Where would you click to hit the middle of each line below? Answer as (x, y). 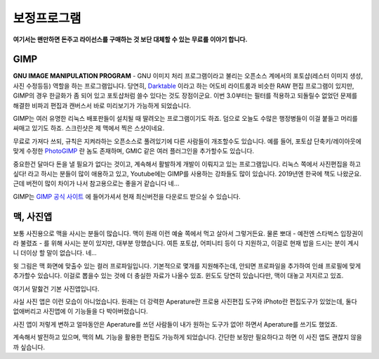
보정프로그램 (47, 18)
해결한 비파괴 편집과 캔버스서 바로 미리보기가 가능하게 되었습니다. (102, 105)
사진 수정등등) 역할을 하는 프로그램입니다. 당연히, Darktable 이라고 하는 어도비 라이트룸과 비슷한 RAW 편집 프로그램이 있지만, (184, 86)
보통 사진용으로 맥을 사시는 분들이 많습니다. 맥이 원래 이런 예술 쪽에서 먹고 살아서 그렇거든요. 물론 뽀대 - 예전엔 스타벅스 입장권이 (188, 233)
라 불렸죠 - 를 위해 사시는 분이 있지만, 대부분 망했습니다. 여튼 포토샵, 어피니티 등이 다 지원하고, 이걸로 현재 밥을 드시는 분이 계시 (186, 243)
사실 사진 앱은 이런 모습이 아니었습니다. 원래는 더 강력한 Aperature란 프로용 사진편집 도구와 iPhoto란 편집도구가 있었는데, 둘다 (185, 301)
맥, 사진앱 (33, 217)
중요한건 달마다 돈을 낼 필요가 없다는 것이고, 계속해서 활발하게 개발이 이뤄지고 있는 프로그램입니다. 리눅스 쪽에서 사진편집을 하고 (187, 164)
